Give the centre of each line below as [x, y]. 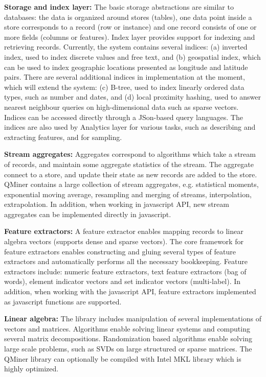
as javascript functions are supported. [63, 301]
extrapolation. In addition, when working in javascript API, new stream [117, 204]
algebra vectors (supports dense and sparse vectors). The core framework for [124, 241]
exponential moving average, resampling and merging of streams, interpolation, [128, 194]
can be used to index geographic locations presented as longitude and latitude [126, 67]
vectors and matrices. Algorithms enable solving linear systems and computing [127, 328]
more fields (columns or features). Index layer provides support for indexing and [130, 37]
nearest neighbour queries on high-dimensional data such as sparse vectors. [121, 107]
